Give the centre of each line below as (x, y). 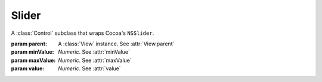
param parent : (29, 44)
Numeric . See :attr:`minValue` (94, 52)
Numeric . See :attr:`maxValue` (95, 60)
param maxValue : (33, 60)
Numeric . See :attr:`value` (90, 68)
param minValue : (32, 52)
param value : (28, 68)
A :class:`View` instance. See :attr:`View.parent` (116, 44)
